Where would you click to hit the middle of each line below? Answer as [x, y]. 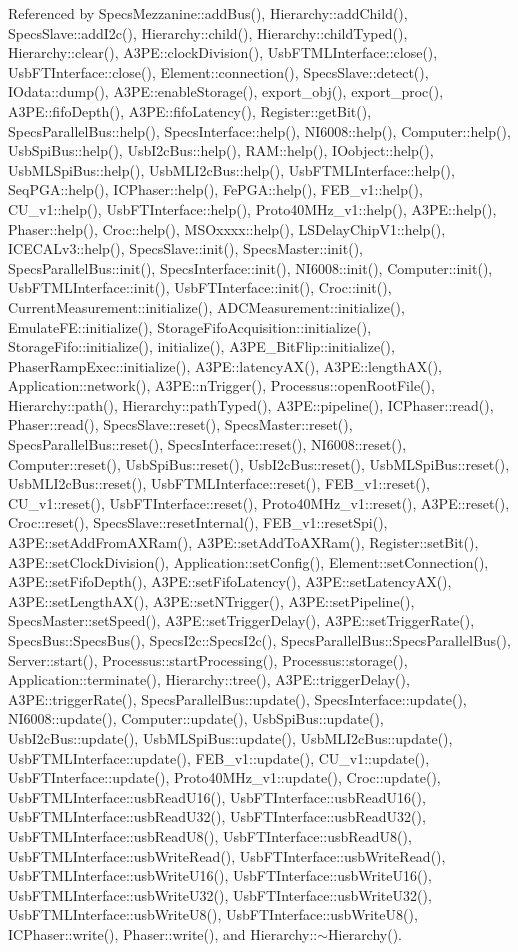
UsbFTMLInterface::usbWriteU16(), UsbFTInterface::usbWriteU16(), [220, 875]
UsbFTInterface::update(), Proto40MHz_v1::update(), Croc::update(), [224, 777]
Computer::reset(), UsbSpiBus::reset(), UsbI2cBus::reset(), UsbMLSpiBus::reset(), [259, 463]
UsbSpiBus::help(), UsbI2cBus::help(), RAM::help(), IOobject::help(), [221, 150]
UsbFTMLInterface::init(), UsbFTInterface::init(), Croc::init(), [200, 287]
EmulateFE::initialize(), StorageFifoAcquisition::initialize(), [190, 326]
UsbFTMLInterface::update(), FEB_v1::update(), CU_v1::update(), [219, 757]
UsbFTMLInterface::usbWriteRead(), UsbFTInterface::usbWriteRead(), [227, 855]
